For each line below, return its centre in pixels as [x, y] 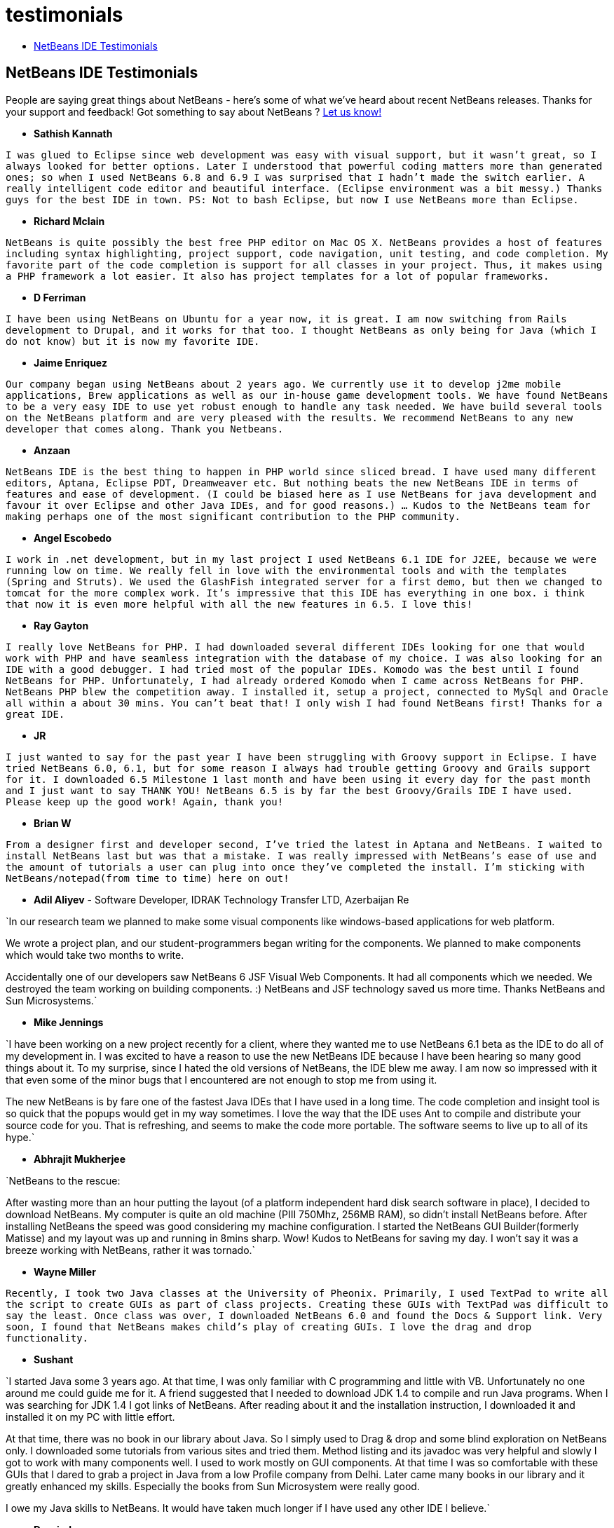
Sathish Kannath [73, 133]
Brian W [53, 823]
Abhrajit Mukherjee [80, 1159]
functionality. [47, 1338]
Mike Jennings [69, 1022]
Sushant [54, 1359]
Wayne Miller [65, 1271]
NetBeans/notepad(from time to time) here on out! [148, 878]
